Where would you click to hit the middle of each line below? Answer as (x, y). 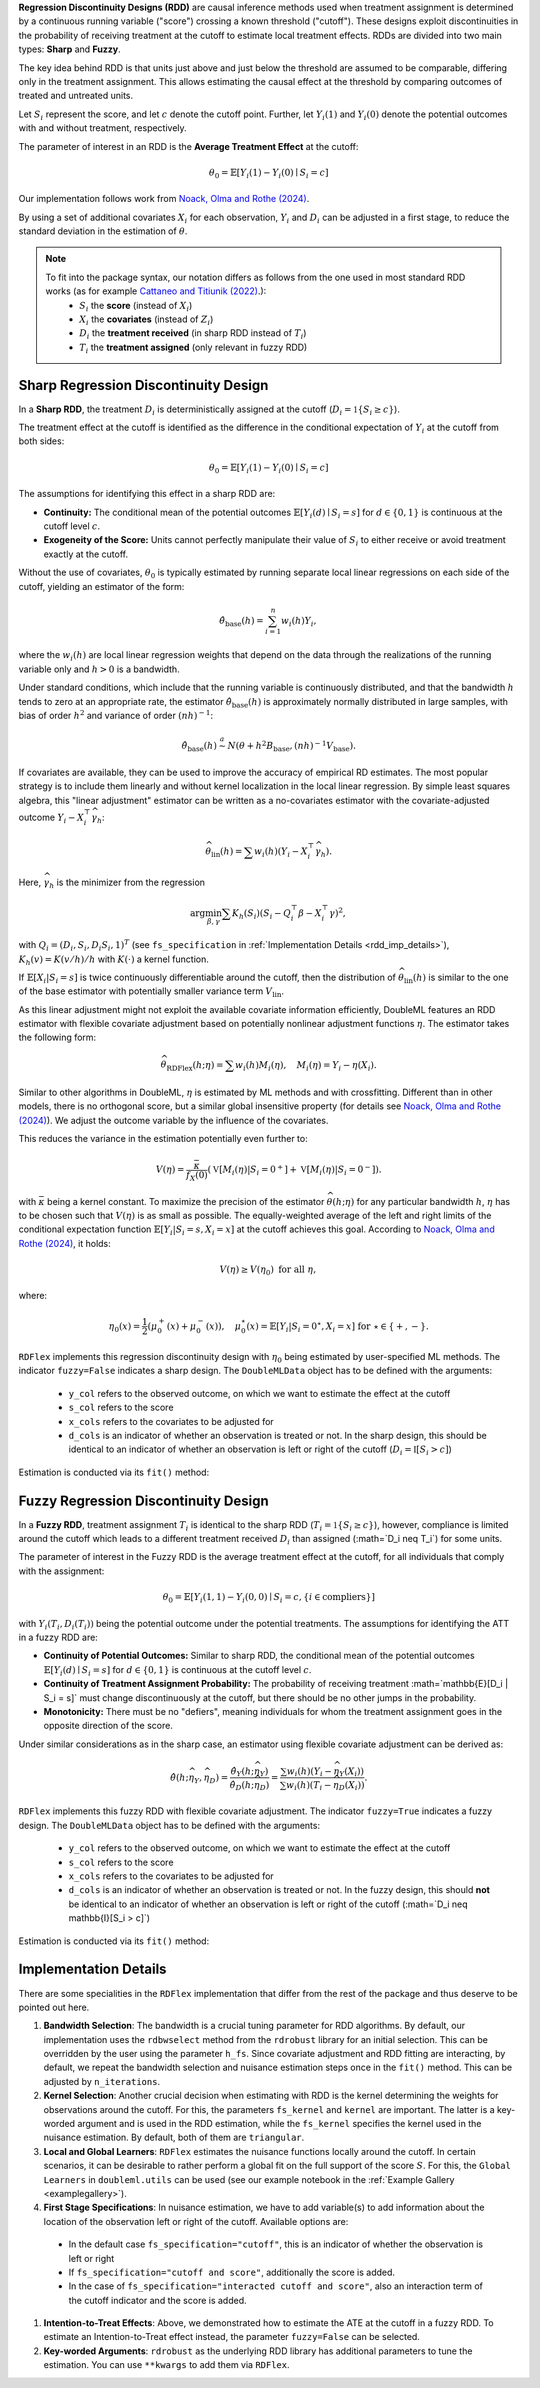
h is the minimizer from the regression (126, 883)
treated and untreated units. (76, 96)
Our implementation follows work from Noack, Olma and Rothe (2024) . (164, 199)
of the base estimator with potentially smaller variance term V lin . (151, 992)
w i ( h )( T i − (309, 1786)
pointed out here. (54, 2007)
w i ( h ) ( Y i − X (281, 853)
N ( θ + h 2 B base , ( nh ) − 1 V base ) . (292, 746)
